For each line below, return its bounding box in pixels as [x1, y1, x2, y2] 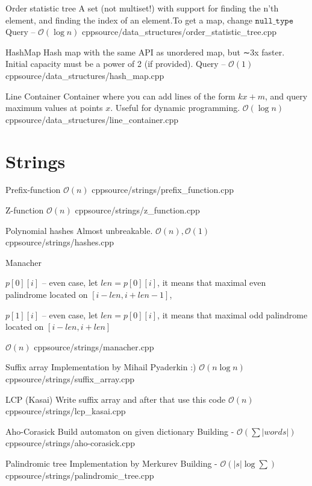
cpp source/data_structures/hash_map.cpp [5, 69, 164, 81]
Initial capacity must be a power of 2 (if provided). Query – [5, 57, 226, 70]
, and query [264, 89, 308, 102]
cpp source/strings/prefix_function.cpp [92, 183, 234, 196]
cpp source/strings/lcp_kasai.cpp [5, 405, 126, 417]
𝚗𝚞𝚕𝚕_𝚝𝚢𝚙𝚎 [255, 16, 294, 25]
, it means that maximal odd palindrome [157, 308, 308, 321]
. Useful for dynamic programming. [110, 101, 240, 114]
